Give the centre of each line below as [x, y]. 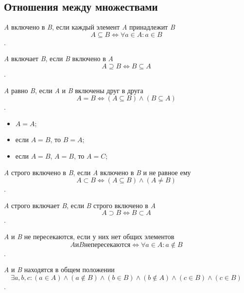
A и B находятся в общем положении [59, 269]
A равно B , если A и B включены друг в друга [74, 90]
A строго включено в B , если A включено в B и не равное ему [97, 172]
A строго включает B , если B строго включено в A [80, 205]
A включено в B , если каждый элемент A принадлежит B [89, 27]
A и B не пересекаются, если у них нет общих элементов [89, 236]
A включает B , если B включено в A [59, 58]
